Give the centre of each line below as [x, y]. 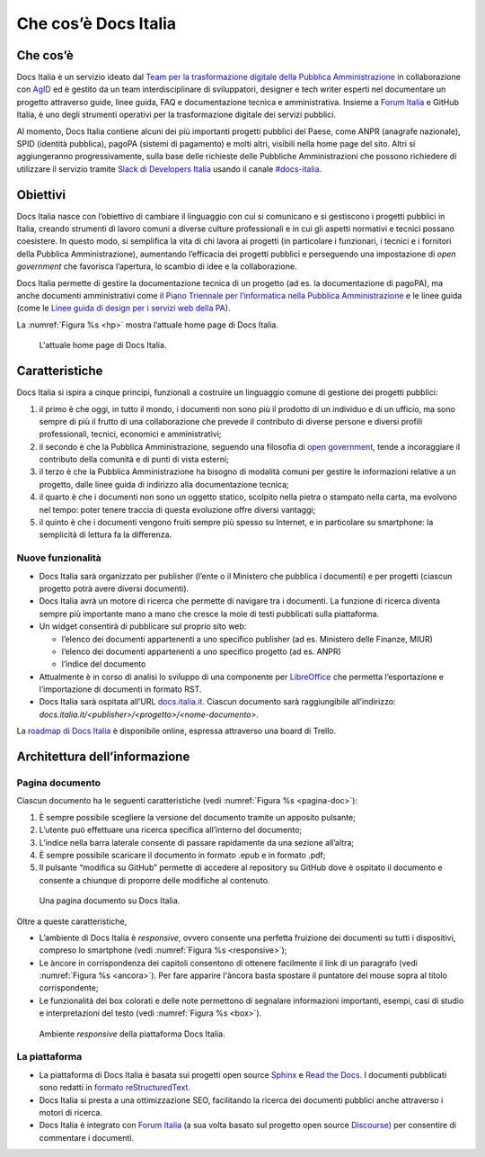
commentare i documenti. [87, 1137]
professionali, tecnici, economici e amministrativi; [130, 434]
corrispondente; [69, 988]
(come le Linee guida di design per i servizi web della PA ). [123, 308]
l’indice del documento [104, 664]
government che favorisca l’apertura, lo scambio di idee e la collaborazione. [157, 266]
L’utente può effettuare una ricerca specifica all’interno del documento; [171, 830]
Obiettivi [41, 195]
